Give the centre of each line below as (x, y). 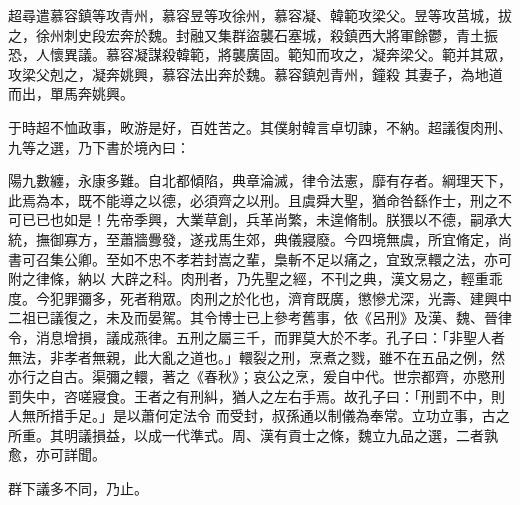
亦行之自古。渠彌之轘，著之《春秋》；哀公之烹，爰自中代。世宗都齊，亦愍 (249, 376)
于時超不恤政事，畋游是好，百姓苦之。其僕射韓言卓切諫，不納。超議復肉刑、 (260, 126)
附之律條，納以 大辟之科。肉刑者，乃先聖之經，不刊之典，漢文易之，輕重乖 (255, 278)
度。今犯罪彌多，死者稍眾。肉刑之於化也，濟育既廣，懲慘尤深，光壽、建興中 (260, 297)
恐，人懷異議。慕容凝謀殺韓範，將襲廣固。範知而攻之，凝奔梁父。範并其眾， (260, 54)
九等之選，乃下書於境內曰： (99, 146)
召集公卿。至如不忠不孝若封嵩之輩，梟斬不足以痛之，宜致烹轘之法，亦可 (273, 258)
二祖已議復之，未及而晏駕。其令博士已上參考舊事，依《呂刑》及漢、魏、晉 (253, 317)
